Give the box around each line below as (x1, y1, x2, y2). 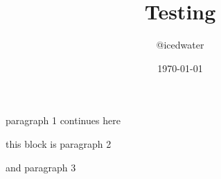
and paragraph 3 (6, 160, 76, 174)
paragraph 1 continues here (6, 113, 121, 128)
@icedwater (156, 37, 204, 52)
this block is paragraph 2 (6, 136, 112, 151)
